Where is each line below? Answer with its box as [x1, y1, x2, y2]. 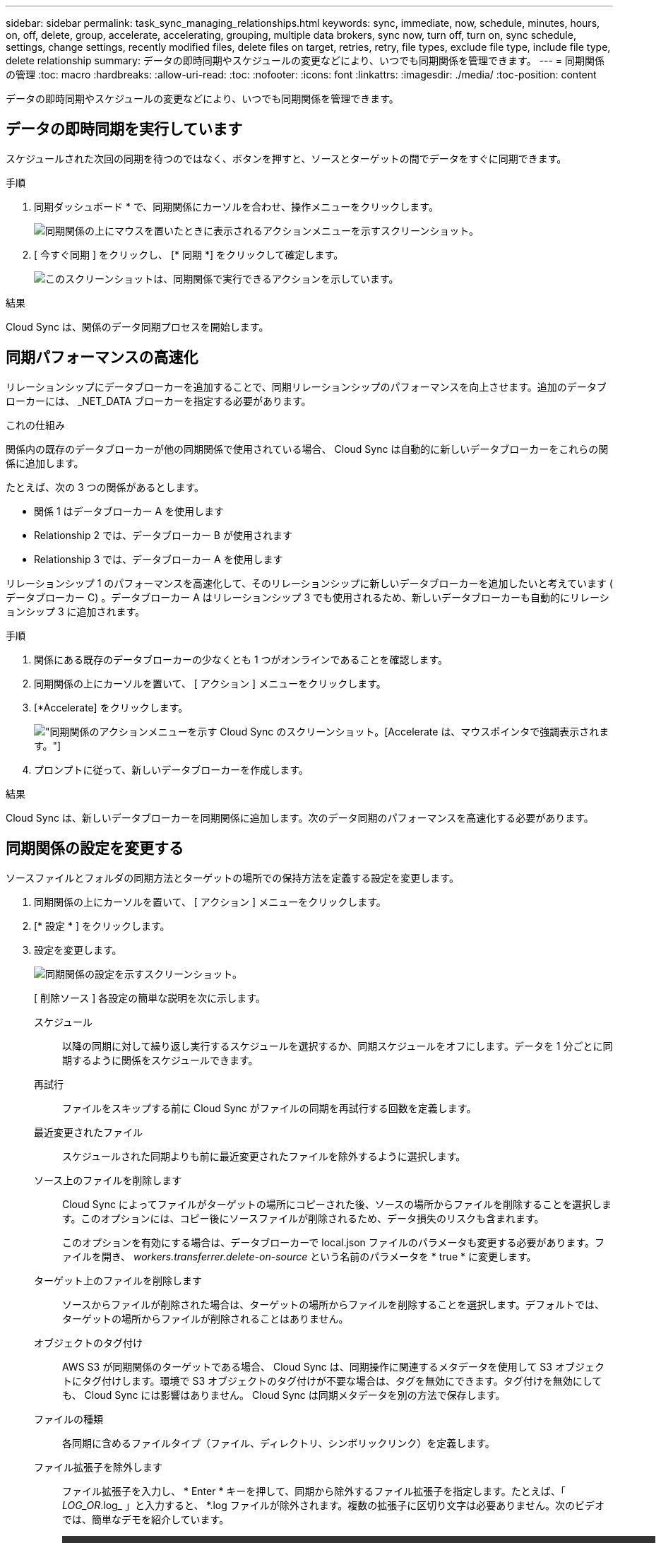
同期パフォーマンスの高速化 [6, 348, 198, 367]
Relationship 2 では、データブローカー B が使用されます [34, 528, 292, 541]
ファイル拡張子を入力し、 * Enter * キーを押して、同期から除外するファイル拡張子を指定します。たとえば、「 [62, 1484, 566, 1497]
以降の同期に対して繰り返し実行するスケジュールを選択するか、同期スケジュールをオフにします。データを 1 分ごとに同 [62, 1039, 613, 1052]
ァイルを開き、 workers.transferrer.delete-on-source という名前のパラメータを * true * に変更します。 [62, 1250, 537, 1263]
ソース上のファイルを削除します [34, 1173, 182, 1186]
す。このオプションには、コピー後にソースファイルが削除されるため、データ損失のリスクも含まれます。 [62, 1212, 544, 1224]
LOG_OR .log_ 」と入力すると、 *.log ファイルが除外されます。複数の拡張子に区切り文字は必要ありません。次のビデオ [62, 1498, 605, 1511]
